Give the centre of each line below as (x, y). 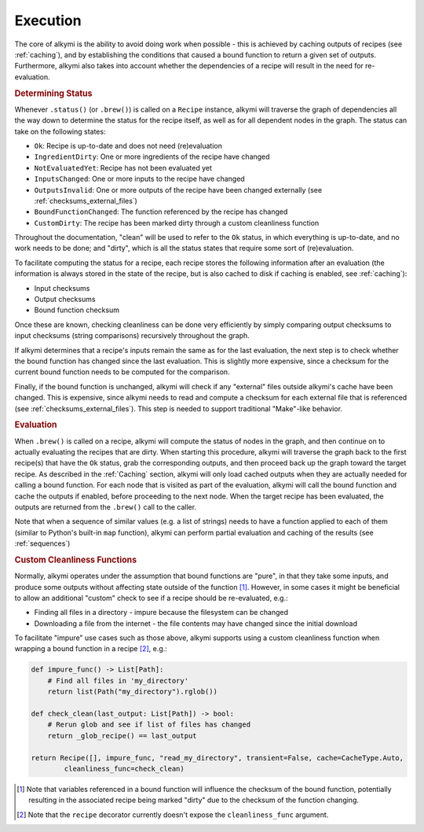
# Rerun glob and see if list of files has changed (149, 725)
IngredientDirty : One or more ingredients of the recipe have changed (152, 156)
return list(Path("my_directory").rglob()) (132, 692)
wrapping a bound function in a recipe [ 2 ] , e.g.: (91, 649)
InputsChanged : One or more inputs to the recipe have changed (139, 179)
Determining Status (53, 93)
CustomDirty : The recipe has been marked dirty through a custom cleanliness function (177, 223)
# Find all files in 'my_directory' (118, 681)
